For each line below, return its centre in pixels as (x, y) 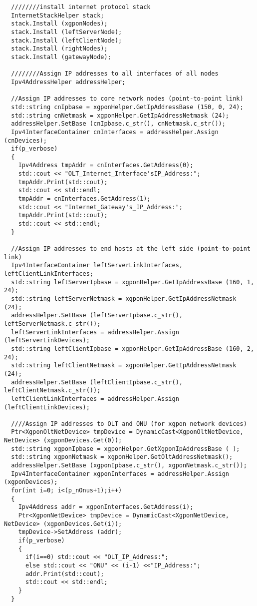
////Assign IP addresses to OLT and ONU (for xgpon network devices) (129, 424)
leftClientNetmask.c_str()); (52, 391)
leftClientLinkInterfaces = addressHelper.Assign (95, 399)
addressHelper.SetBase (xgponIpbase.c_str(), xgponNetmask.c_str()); (129, 466)
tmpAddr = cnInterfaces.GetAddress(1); (84, 199)
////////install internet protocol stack (81, 7)
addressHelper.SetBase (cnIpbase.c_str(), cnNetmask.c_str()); (118, 124)
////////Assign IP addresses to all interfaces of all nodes (115, 74)
